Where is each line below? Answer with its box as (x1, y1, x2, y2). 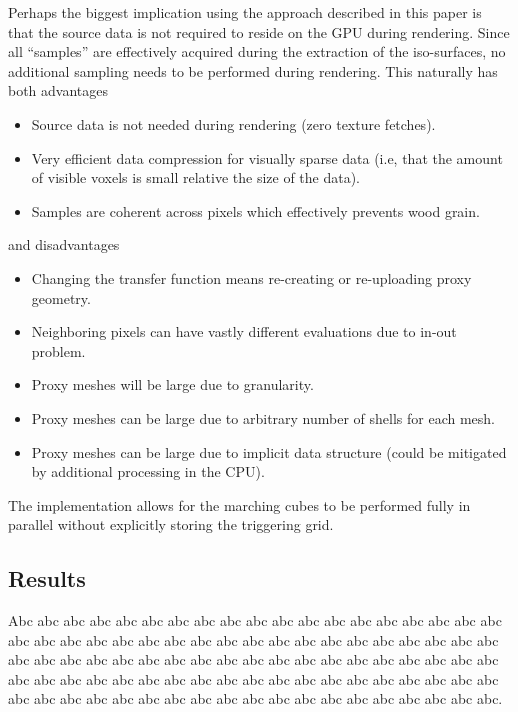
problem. (31, 340, 86, 361)
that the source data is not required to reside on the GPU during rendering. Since (8, 21, 510, 42)
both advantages (8, 80, 109, 101)
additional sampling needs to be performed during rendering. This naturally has (8, 60, 498, 81)
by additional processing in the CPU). (31, 461, 265, 482)
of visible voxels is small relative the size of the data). (31, 167, 361, 188)
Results (8, 563, 86, 594)
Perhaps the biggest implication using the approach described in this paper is (8, 2, 482, 22)
